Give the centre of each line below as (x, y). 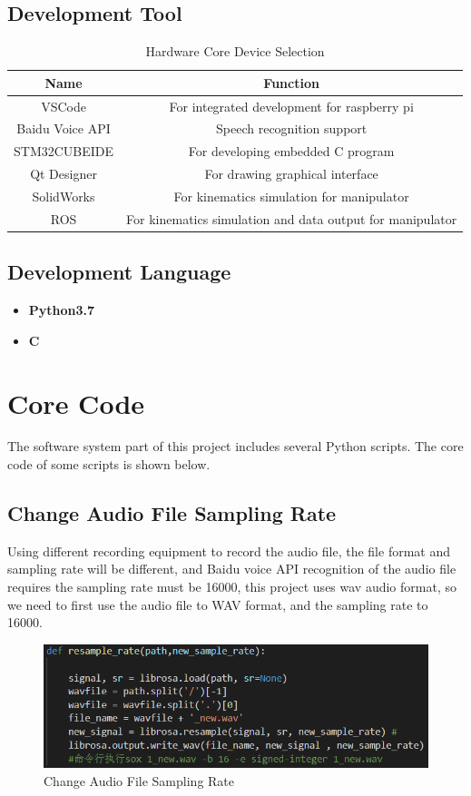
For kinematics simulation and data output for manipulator (292, 218)
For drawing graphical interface (291, 174)
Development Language (119, 272)
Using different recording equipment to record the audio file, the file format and (229, 550)
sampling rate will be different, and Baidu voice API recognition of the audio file (232, 569)
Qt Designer (64, 174)
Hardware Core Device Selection (235, 51)
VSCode (64, 106)
